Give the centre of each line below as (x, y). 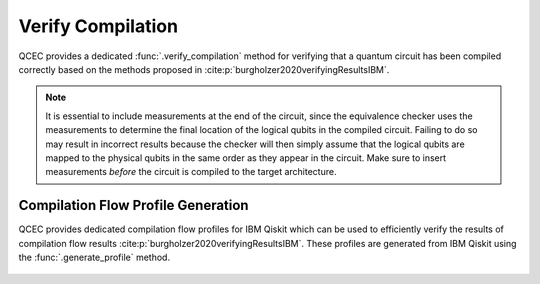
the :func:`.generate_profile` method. (94, 257)
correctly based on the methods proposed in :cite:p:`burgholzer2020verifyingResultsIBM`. (204, 69)
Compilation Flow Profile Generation (133, 205)
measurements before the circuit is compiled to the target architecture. (191, 172)
